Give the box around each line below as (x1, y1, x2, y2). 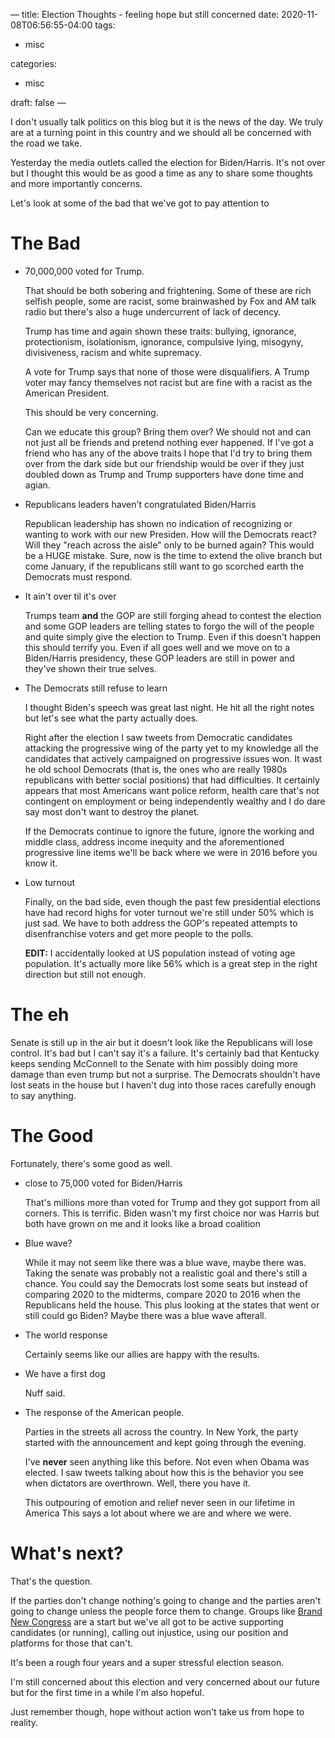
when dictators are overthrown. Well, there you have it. (24, 1477, 251, 1489)
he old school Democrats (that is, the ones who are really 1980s (24, 763, 288, 775)
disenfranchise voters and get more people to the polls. (24, 927, 254, 939)
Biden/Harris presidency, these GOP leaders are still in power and (24, 652, 295, 664)
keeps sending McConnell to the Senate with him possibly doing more (10, 1057, 298, 1069)
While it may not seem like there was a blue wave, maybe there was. (24, 1256, 307, 1268)
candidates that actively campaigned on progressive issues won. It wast (24, 752, 323, 764)
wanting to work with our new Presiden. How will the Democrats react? (24, 528, 317, 540)
